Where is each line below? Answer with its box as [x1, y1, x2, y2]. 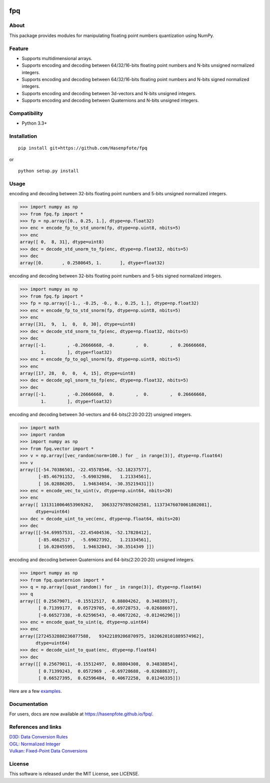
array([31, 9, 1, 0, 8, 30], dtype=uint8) [19, 321, 136, 327]
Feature [9, 45, 28, 52]
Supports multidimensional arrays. [21, 55, 92, 61]
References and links [9, 723, 62, 730]
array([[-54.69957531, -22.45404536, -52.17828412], [19, 530, 152, 536]
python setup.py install [18, 168, 79, 174]
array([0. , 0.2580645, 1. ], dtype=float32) [19, 260, 165, 266]
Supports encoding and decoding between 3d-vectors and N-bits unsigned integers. [21, 90, 197, 96]
